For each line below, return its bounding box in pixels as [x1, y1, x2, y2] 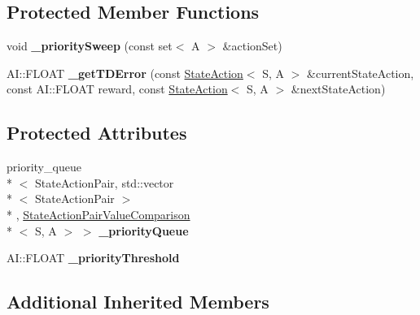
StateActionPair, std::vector [34, 174, 174, 191]
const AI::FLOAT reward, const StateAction [7, 80, 228, 97]
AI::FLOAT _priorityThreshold [7, 249, 180, 266]
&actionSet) [222, 37, 282, 54]
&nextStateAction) [291, 80, 386, 97]
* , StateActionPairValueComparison [7, 205, 190, 222]
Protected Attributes [7, 120, 187, 145]
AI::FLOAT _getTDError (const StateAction [7, 64, 243, 81]
